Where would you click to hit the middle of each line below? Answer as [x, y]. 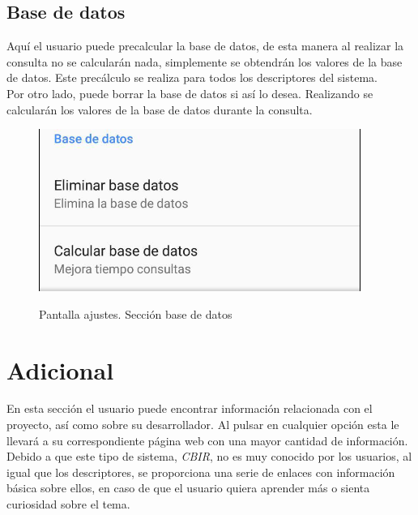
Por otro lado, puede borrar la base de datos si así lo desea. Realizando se [190, 93]
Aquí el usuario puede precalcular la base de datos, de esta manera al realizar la [205, 46]
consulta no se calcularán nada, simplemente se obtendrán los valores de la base [205, 61]
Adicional [60, 369]
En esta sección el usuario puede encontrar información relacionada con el [190, 408]
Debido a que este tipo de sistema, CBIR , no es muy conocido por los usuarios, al [209, 456]
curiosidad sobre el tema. [68, 504]
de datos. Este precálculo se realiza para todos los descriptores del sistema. [192, 77]
